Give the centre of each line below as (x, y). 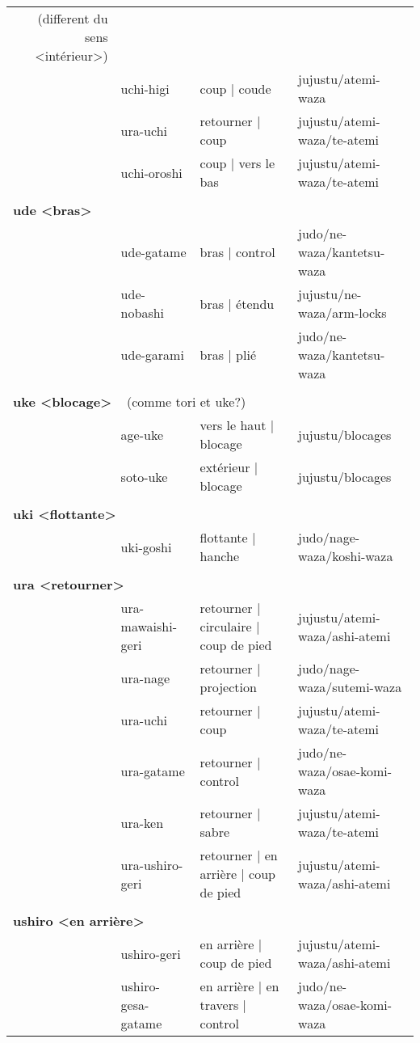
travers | (223, 1005)
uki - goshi (146, 547)
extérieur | (229, 467)
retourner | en (239, 855)
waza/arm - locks (342, 312)
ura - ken (142, 822)
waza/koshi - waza (346, 556)
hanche (219, 556)
